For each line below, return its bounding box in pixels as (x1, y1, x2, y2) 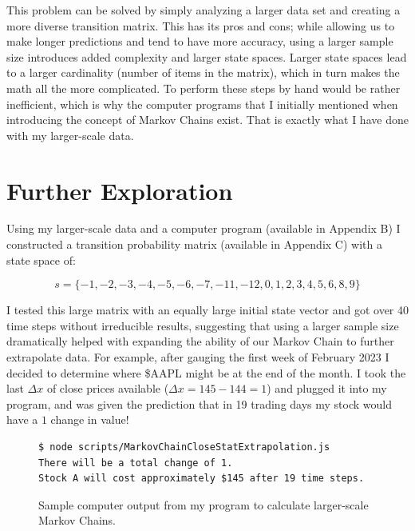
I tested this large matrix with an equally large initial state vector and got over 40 (6, 301, 409, 318)
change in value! (50, 411, 129, 428)
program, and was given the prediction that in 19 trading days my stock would (6, 395, 393, 412)
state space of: (6, 251, 76, 268)
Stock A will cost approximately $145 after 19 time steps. (38, 473, 365, 485)
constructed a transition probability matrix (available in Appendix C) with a (6, 236, 382, 253)
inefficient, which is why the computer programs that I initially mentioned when (6, 95, 398, 112)
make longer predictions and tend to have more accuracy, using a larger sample (6, 33, 393, 50)
